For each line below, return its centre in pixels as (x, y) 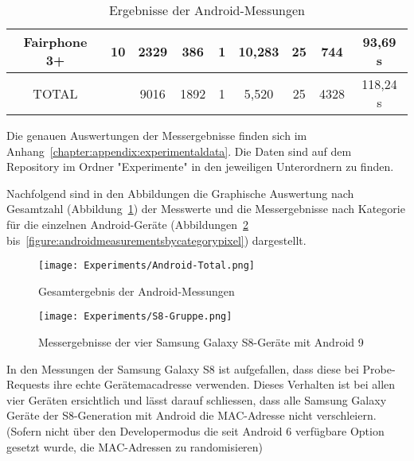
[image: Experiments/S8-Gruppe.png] (135, 317)
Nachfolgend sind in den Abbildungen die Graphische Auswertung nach (180, 193)
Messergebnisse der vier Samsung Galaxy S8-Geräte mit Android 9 (201, 342)
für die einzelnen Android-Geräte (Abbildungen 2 (127, 224)
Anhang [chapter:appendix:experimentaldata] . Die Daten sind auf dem (179, 151)
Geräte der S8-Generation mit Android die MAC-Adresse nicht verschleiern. (191, 415)
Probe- (379, 368)
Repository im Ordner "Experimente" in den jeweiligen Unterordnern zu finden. (200, 167)
